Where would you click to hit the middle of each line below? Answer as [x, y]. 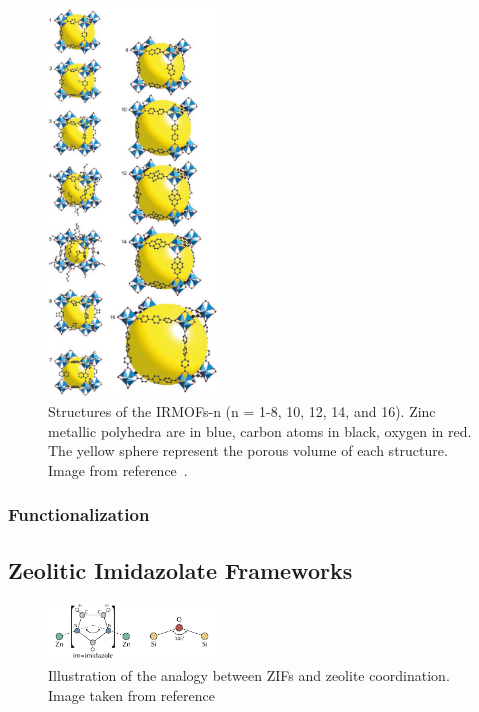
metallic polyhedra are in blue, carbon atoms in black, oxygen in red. [260, 430]
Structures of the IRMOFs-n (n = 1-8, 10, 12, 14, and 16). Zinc [242, 410]
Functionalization [79, 514]
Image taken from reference [131, 694]
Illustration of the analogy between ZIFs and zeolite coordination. [249, 675]
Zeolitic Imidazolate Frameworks [180, 569]
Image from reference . [118, 469]
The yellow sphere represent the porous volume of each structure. [248, 450]
